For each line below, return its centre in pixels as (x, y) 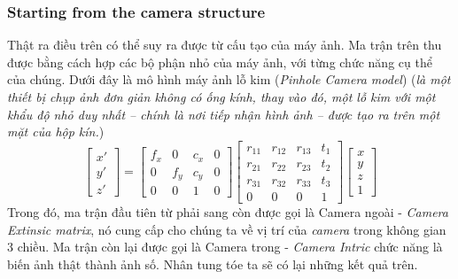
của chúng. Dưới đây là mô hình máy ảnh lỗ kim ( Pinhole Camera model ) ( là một (229, 79)
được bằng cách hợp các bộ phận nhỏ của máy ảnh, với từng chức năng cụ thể (220, 62)
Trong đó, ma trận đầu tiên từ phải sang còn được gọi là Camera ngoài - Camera (228, 212)
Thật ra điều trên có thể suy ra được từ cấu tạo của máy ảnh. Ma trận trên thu (225, 45)
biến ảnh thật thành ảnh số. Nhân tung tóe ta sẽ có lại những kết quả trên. (213, 264)
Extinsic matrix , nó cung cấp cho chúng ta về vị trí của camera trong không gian (227, 229)
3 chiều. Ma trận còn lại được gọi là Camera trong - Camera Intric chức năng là (225, 247)
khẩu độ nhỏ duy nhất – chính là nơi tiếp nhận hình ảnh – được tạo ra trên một (224, 114)
